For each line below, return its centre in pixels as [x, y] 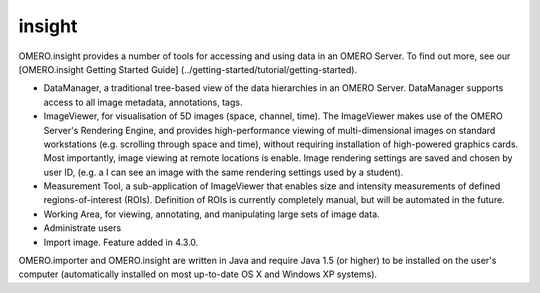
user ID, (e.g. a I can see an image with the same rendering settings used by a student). [223, 172]
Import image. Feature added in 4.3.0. [121, 242]
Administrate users [82, 228]
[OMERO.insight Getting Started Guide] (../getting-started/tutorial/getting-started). [188, 69]
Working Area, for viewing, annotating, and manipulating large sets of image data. [211, 214]
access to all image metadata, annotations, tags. [143, 102]
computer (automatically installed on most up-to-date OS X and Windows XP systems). [198, 274]
